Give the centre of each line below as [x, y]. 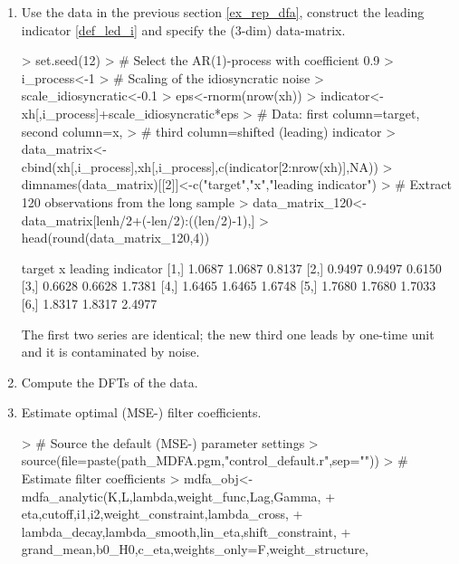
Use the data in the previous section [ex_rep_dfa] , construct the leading [223, 12]
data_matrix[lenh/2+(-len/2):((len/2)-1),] [138, 220]
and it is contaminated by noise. [110, 352]
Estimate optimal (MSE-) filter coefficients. [141, 412]
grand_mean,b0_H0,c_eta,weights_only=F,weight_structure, [195, 549]
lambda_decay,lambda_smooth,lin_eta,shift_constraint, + [186, 531]
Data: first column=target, [345, 113]
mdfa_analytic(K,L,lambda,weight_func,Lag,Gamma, [171, 496]
